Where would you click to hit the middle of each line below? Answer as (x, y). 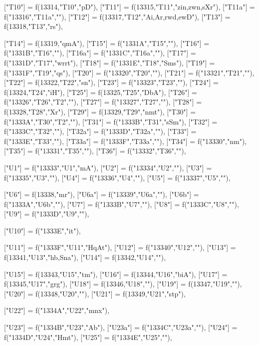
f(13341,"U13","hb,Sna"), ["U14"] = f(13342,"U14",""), (85, 257)
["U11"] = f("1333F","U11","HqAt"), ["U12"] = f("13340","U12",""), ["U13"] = (120, 247)
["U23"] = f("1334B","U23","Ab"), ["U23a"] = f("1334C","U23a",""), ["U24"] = (121, 327)
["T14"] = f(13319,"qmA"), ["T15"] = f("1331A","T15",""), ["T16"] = (107, 43)
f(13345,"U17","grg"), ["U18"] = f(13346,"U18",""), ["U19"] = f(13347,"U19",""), (123, 284)
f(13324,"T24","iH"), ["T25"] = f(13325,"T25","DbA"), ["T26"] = (101, 92)
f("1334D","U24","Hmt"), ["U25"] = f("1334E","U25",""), (88, 337)
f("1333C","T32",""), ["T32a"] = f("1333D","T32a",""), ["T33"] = (100, 131)
